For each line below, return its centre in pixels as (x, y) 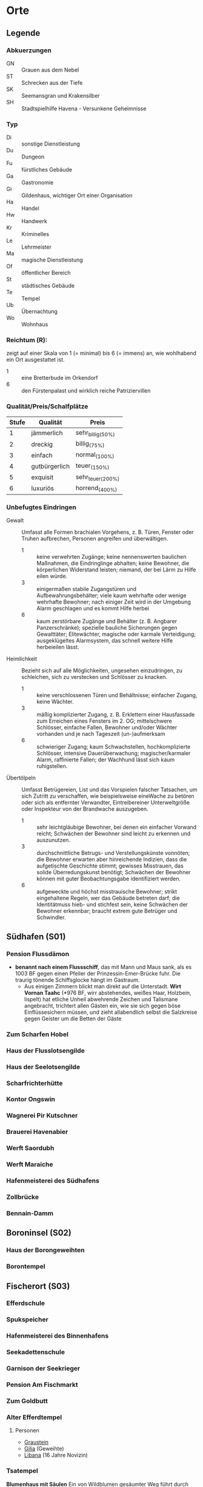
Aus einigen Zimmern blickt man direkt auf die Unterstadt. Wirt (103, 986)
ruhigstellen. (52, 766)
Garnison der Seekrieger (43, 1369)
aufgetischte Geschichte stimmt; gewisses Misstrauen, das (110, 866)
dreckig (42, 444)
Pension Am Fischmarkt (42, 1385)
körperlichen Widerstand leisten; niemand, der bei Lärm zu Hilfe (116, 570)
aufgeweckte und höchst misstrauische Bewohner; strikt (107, 892)
